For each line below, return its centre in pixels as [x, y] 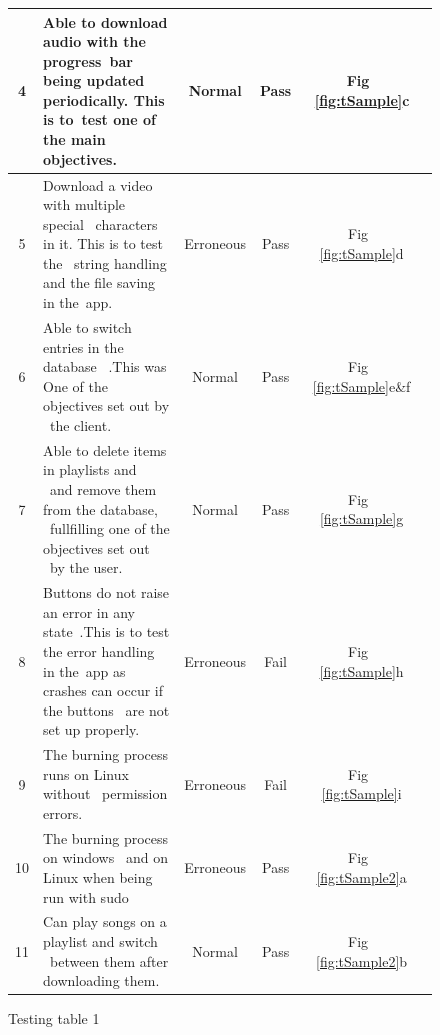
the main [74, 139]
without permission [105, 793]
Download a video [98, 184]
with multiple [84, 204]
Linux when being [98, 876]
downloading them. [101, 980]
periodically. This [104, 99]
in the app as [84, 670]
